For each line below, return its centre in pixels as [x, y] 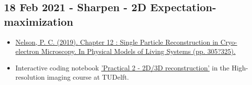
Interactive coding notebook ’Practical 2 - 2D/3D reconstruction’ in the [122, 67]
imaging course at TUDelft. [88, 77]
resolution [30, 77]
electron [27, 51]
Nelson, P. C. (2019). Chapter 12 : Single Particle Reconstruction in [117, 42]
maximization [39, 21]
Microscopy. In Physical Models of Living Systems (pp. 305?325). [138, 51]
